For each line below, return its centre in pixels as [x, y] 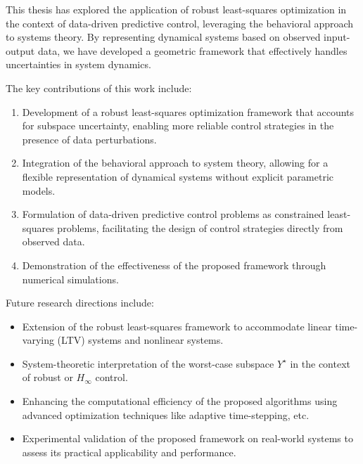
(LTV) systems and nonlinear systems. [140, 340]
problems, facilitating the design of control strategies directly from [200, 227]
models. [39, 190]
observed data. [53, 241]
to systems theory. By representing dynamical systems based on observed [163, 37]
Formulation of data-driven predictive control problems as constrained [173, 214]
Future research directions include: [80, 303]
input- [337, 37]
